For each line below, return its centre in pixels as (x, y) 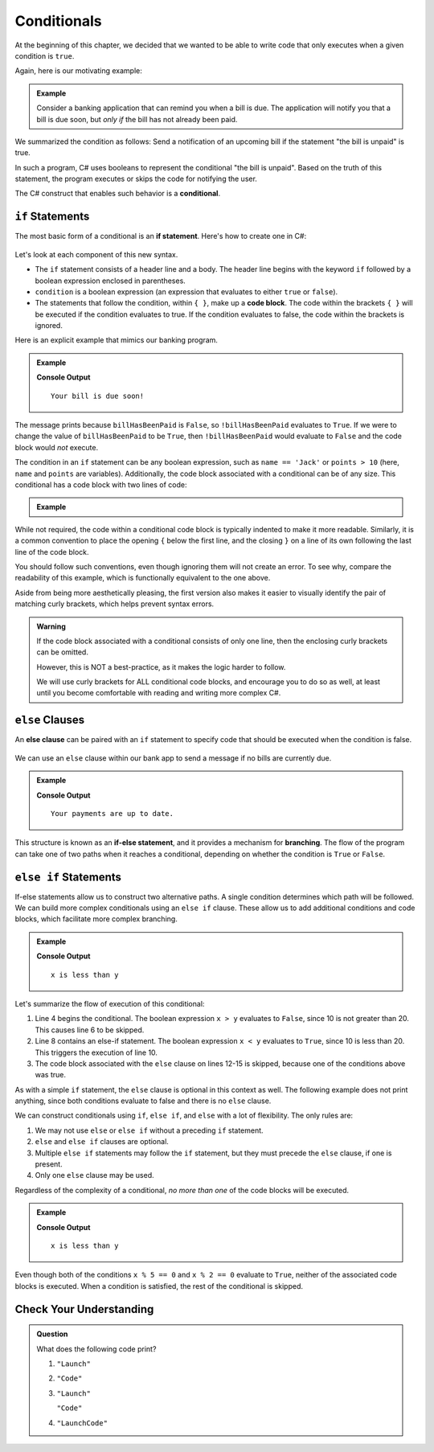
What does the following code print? (96, 1349)
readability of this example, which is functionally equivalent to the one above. (143, 578)
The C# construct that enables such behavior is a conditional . (118, 194)
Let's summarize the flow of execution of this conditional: (110, 1003)
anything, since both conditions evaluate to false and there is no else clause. (143, 1101)
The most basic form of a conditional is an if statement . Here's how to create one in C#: (161, 236)
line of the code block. (52, 552)
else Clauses (50, 720)
